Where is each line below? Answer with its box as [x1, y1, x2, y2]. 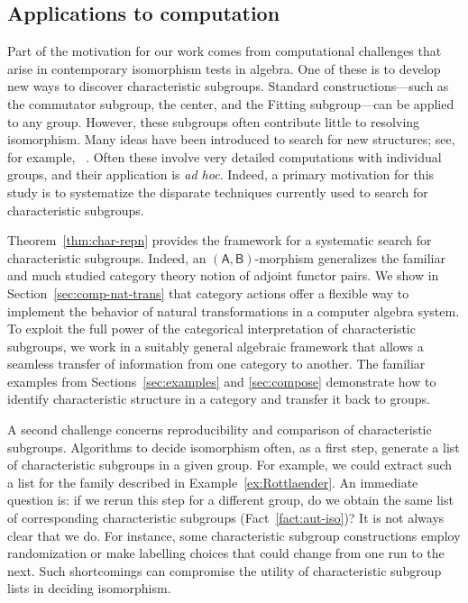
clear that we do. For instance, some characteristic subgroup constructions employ [7, 525, 461, 544]
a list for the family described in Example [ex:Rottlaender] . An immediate [7, 472, 418, 491]
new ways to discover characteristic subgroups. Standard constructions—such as [7, 77, 449, 96]
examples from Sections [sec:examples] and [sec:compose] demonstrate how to [7, 371, 436, 390]
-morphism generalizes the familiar [254, 248, 445, 267]
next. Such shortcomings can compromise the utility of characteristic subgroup [7, 561, 442, 580]
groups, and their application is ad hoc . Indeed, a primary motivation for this [7, 165, 435, 184]
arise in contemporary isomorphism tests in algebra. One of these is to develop [7, 59, 441, 78]
